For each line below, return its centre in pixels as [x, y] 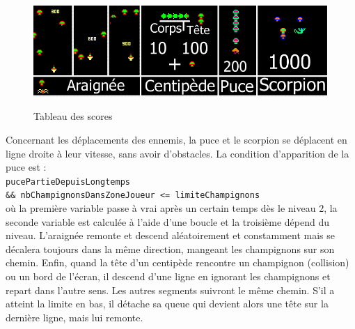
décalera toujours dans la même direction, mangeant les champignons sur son [170, 248]
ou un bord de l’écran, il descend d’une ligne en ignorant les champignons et [168, 276]
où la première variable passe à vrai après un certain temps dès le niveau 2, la [172, 208]
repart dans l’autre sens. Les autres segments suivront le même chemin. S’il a [170, 290]
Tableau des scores [73, 116]
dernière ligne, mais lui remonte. [74, 317]
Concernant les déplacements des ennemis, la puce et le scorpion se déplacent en [176, 139]
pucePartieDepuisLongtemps [68, 182]
